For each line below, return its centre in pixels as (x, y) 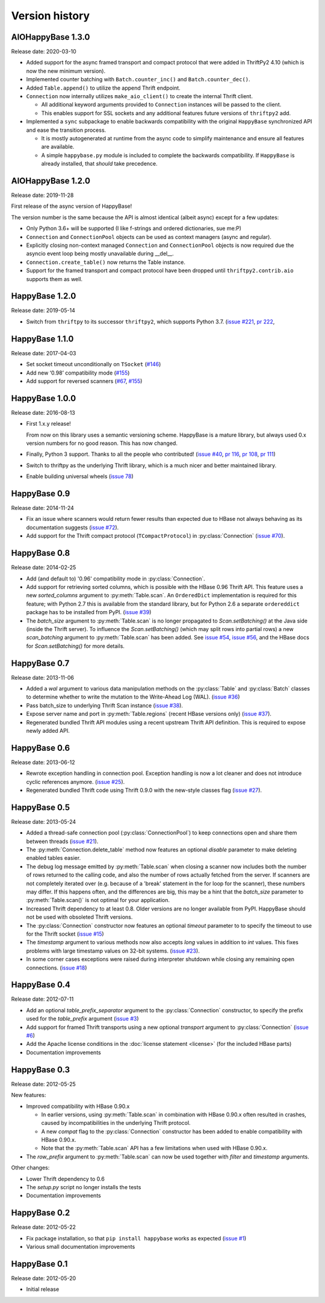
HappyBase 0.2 (41, 1213)
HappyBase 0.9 (41, 493)
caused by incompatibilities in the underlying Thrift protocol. (116, 1123)
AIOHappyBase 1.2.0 (51, 181)
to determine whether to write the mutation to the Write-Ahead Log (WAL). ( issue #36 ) (133, 697)
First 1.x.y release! (49, 424)
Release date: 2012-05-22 (44, 1227)
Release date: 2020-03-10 (44, 52)
